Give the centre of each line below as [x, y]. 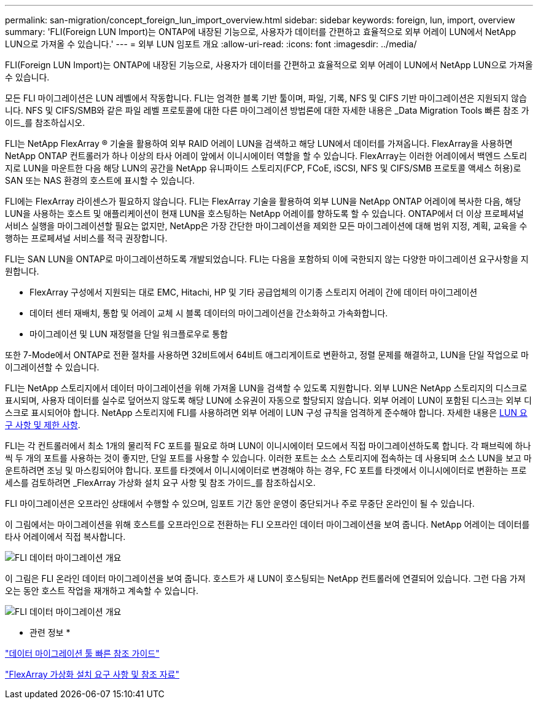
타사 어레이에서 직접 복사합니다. [65, 537]
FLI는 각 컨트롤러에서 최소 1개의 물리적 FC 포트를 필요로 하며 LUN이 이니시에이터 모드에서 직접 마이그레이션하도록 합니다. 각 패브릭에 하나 [268, 446]
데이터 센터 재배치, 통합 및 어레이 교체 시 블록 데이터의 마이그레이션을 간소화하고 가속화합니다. [209, 313]
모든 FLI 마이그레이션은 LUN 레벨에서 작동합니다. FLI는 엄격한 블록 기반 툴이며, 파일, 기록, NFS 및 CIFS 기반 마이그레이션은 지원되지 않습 [266, 98]
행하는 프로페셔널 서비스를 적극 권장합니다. [86, 238]
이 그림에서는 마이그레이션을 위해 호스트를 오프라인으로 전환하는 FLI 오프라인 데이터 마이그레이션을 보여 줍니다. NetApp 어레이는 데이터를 [267, 524]
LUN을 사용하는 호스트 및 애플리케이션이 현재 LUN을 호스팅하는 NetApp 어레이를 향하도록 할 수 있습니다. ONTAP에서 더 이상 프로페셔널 [264, 213]
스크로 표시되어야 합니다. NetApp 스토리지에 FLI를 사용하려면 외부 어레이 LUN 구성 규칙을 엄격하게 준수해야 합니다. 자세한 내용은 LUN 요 [266, 413]
